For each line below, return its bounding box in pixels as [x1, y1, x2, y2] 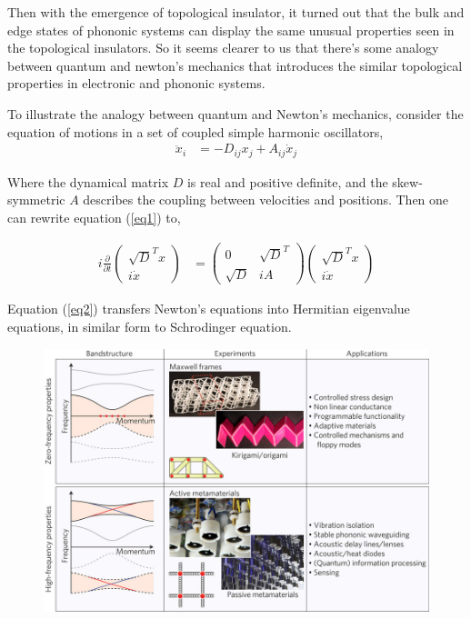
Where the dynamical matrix [7, 172, 169, 191]
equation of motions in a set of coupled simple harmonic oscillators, [7, 122, 384, 141]
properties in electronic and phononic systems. [7, 74, 266, 93]
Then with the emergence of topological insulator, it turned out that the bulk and [7, 3, 465, 21]
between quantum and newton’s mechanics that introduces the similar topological [7, 55, 463, 75]
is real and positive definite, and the [186, 172, 388, 191]
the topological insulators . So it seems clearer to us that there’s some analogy [7, 38, 439, 57]
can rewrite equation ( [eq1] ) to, [7, 208, 181, 227]
